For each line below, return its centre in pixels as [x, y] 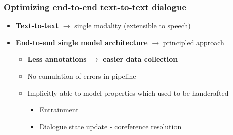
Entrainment [59, 110]
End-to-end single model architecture [81, 42]
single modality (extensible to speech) [132, 25]
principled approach [194, 42]
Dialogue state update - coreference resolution [110, 126]
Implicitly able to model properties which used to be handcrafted [128, 93]
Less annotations [57, 59]
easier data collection [140, 59]
